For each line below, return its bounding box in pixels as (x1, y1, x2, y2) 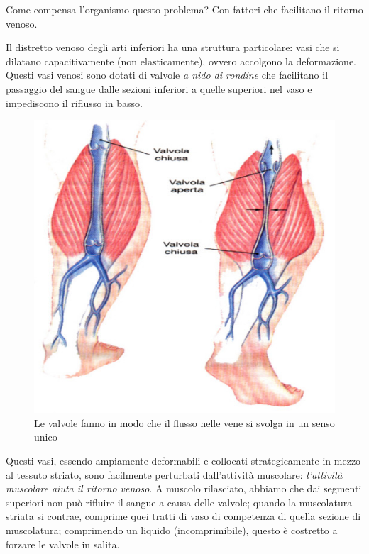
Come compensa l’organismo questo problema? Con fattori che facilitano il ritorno (6, 2, 363, 16)
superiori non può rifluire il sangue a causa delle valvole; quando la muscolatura (6, 494, 353, 509)
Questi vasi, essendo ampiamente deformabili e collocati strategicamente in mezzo (6, 453, 361, 468)
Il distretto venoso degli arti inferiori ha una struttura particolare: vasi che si (6, 40, 340, 55)
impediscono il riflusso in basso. (6, 95, 143, 110)
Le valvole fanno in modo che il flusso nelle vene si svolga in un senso (34, 415, 335, 430)
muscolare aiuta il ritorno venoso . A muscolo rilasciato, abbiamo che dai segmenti (6, 481, 362, 496)
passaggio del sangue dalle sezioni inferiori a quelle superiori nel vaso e (6, 81, 312, 96)
